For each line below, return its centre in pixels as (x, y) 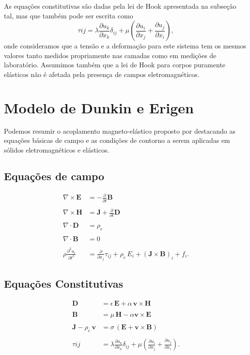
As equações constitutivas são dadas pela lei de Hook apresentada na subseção (120, 6)
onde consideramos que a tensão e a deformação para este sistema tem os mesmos (125, 46)
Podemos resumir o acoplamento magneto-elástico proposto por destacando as (120, 131)
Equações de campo (54, 176)
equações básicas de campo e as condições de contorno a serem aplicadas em (117, 140)
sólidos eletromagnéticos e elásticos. (57, 149)
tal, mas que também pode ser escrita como (69, 15)
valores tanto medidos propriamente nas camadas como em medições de (110, 55)
